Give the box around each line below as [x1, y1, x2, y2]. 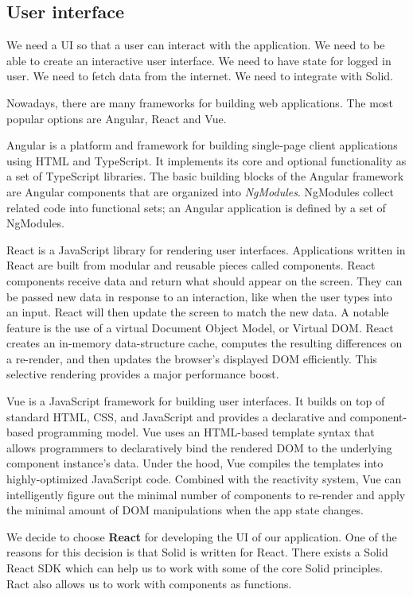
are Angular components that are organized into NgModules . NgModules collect [6, 183, 394, 200]
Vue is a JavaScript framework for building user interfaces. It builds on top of [6, 393, 385, 409]
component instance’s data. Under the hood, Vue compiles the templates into [6, 455, 384, 471]
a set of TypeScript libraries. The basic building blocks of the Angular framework [6, 168, 404, 184]
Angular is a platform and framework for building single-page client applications [6, 137, 398, 153]
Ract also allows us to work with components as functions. [6, 575, 292, 591]
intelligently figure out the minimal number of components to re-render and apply [6, 486, 406, 502]
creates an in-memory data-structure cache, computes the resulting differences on [6, 335, 403, 351]
